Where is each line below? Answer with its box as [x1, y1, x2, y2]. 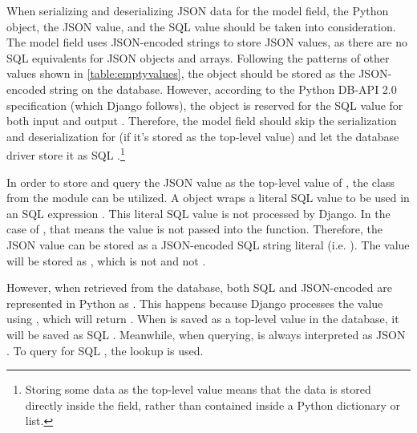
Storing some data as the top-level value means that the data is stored [25, 381, 371, 398]
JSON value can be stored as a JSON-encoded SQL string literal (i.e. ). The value [6, 236, 410, 253]
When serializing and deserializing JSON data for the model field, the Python [6, 2, 389, 18]
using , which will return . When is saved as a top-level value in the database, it [6, 310, 399, 327]
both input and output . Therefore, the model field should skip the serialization [6, 112, 397, 129]
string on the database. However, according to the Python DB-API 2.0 [50, 80, 397, 97]
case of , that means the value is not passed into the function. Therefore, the [6, 221, 383, 237]
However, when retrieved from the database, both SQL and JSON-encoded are [6, 279, 392, 296]
